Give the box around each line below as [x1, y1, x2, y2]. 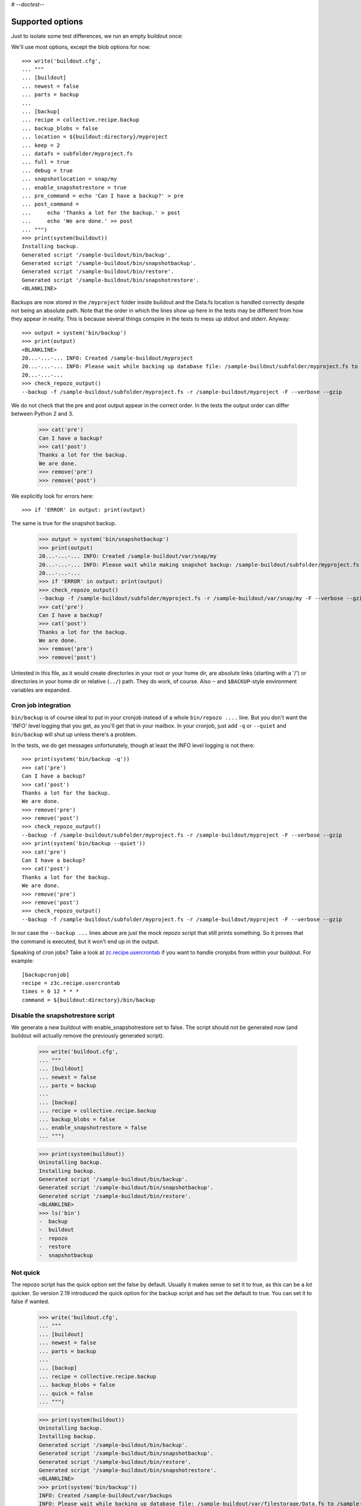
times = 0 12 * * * [22, 988, 79, 995]
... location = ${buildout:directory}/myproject [22, 133, 168, 140]
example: [11, 957, 34, 964]
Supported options [11, 16, 84, 27]
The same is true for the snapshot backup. [11, 520, 117, 527]
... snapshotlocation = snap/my [22, 175, 117, 183]
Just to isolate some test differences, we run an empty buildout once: [11, 32, 184, 39]
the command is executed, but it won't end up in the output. [11, 937, 159, 945]
